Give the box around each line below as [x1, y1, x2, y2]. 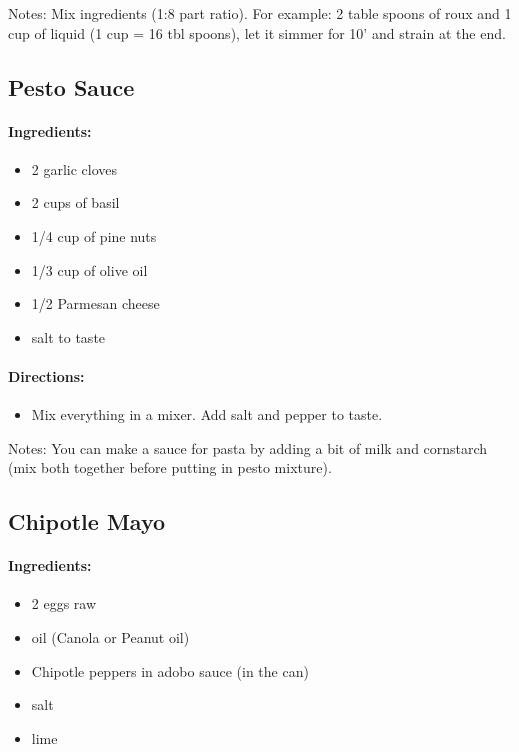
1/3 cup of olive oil [31, 259, 148, 280]
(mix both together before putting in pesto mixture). [8, 457, 332, 478]
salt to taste [31, 326, 106, 347]
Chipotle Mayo [8, 506, 166, 537]
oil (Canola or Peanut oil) [31, 627, 190, 648]
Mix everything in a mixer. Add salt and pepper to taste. [31, 404, 383, 425]
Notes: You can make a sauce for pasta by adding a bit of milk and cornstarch [8, 437, 488, 458]
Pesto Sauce [8, 71, 135, 102]
